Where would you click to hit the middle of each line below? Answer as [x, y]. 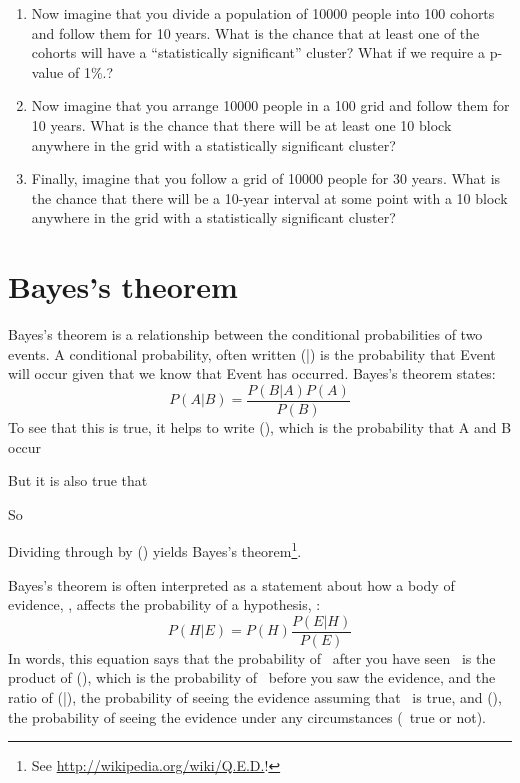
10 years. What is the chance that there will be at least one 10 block [241, 124]
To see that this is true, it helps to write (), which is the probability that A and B [260, 426]
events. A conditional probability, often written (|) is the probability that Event [252, 353]
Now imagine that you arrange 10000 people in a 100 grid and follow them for [270, 105]
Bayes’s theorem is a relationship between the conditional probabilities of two [245, 334]
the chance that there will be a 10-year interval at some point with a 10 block [269, 197]
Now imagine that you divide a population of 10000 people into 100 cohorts [263, 13]
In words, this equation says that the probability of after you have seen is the [252, 657]
